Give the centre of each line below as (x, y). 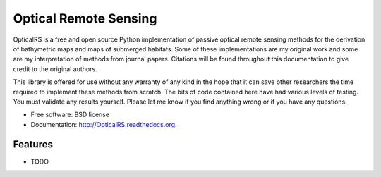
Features (33, 145)
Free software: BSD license (70, 115)
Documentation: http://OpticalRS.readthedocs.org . (104, 124)
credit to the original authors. (55, 69)
